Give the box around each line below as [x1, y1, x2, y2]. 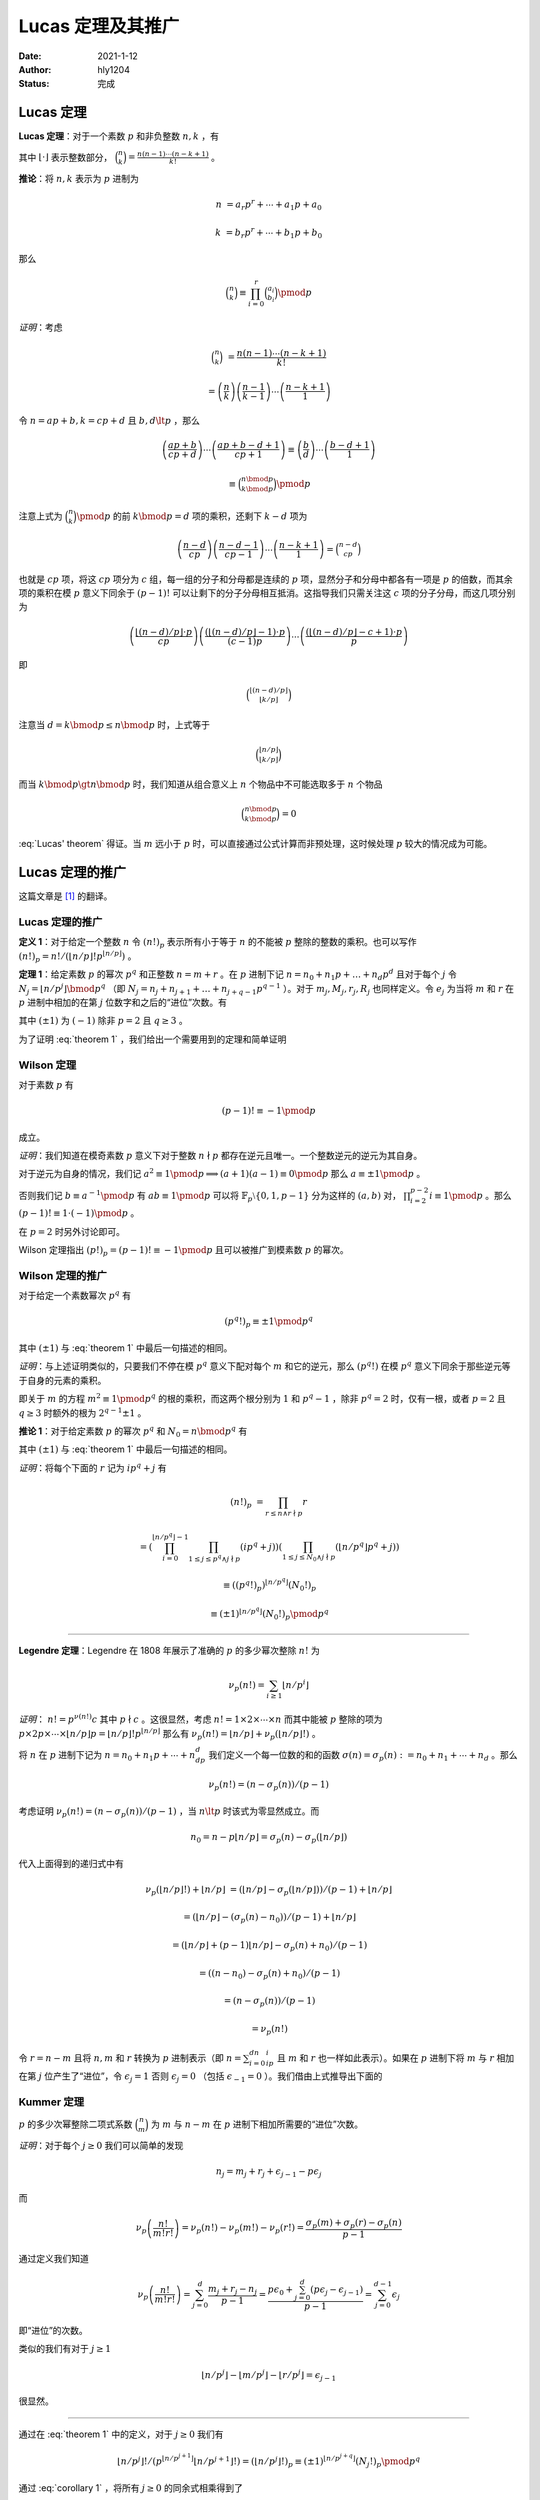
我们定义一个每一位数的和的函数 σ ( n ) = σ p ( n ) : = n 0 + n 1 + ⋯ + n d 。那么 [208, 1748, 519, 1763]
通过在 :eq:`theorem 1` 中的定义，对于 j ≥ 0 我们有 [18, 2428, 224, 2440]
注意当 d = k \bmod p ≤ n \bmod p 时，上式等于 [18, 718, 210, 730]
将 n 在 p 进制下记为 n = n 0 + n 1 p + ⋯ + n [18, 1748, 196, 1763]
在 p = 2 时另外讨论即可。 [18, 1225, 125, 1237]
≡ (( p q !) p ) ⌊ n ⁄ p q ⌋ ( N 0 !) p [223, 1576, 317, 1593]
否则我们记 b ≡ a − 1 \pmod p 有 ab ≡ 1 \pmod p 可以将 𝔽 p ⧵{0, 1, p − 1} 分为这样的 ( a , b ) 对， [18, 1188, 402, 1204]
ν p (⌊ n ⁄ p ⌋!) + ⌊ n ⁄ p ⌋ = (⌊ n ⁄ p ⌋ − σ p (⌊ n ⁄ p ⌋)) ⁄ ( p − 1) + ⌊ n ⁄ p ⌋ [145, 1883, 393, 1897]
